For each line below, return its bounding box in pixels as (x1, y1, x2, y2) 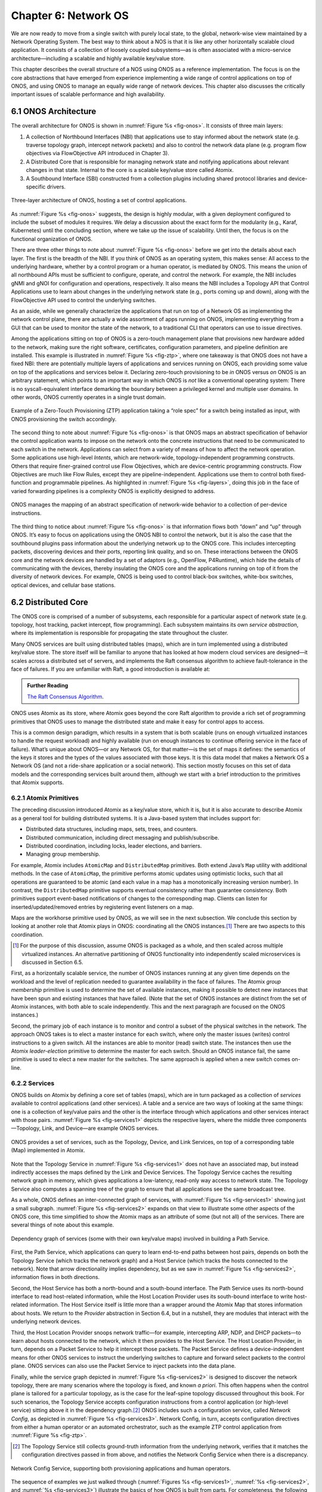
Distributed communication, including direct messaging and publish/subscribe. (26, 834, 220, 841)
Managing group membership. (26, 850, 101, 858)
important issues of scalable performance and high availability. (11, 91, 165, 98)
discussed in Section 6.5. (21, 958, 83, 966)
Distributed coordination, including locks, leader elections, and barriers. (26, 842, 202, 849)
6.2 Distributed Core (11, 597, 89, 607)
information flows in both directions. (11, 1274, 100, 1281)
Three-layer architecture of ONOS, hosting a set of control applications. (11, 197, 187, 204)
